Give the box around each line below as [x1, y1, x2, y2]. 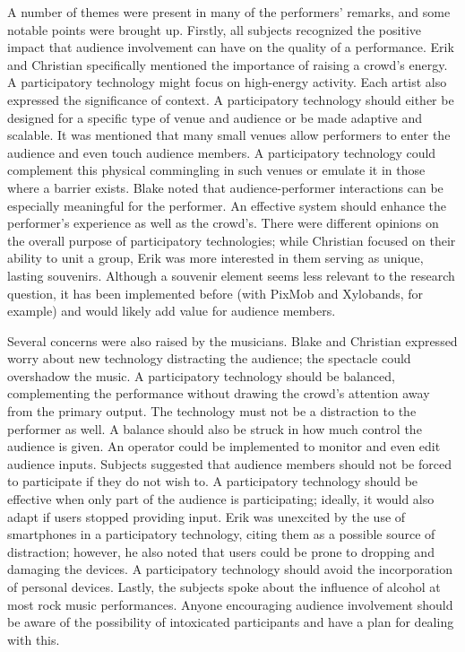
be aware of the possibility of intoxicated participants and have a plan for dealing [7, 613, 454, 631]
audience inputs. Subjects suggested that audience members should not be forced [7, 454, 452, 473]
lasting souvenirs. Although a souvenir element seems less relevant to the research [7, 265, 455, 284]
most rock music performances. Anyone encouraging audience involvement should [7, 595, 453, 613]
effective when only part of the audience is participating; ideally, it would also [7, 490, 435, 509]
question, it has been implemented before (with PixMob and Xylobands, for [7, 283, 424, 302]
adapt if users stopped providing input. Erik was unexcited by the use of [7, 507, 406, 526]
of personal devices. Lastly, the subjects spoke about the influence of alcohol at [7, 578, 441, 595]
